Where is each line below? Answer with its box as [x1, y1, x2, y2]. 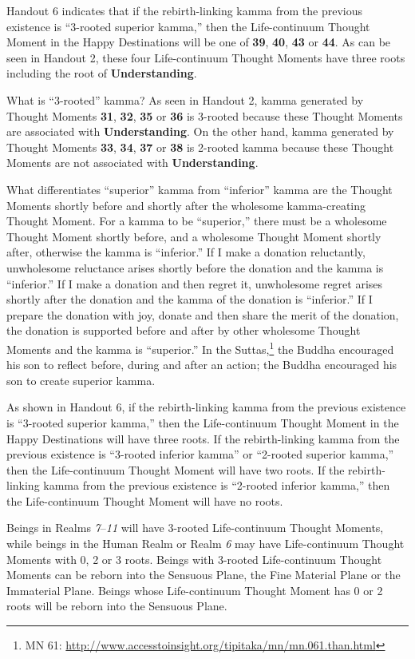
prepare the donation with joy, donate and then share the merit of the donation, [6, 306, 399, 323]
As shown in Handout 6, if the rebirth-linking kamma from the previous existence [6, 399, 406, 415]
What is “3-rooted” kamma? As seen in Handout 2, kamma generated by [6, 91, 364, 108]
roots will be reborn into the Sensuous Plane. [6, 597, 227, 614]
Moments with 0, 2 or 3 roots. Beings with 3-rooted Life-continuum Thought [6, 550, 382, 567]
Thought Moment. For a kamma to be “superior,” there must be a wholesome [6, 212, 387, 229]
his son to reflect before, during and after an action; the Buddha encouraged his [6, 356, 397, 373]
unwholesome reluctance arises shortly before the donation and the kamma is [6, 259, 384, 276]
